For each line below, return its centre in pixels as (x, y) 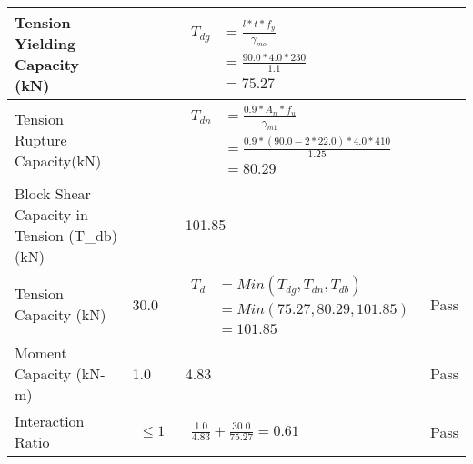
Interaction (50, 421)
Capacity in (51, 214)
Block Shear (53, 193)
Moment (41, 353)
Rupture (41, 139)
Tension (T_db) (66, 235)
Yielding (45, 43)
